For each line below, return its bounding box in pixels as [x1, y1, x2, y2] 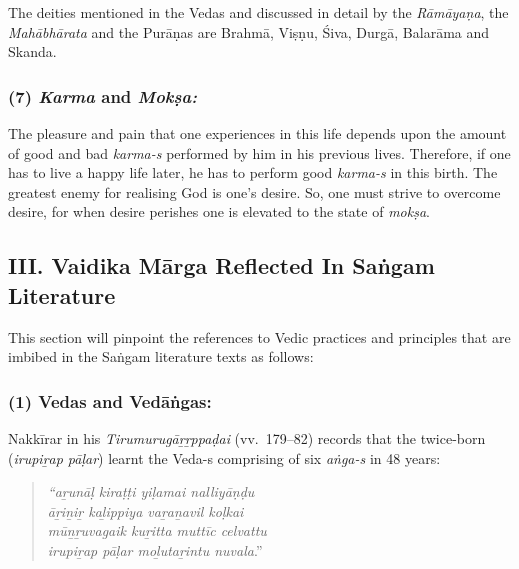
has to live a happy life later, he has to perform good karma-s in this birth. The [8, 162, 498, 183]
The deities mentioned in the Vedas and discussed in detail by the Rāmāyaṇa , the [8, 2, 509, 22]
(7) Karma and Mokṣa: [8, 83, 197, 108]
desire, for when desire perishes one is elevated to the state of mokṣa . [8, 201, 430, 222]
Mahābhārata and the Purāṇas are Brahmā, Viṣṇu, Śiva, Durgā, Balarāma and [8, 21, 490, 42]
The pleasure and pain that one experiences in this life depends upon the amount [8, 123, 507, 143]
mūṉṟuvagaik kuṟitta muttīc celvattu [47, 520, 267, 541]
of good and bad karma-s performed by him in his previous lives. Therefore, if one [8, 142, 511, 163]
